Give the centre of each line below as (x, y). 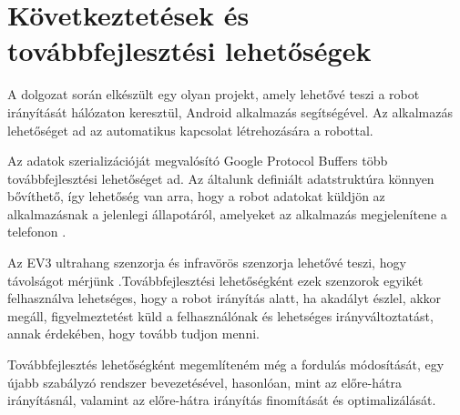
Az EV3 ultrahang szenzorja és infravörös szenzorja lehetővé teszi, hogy (207, 263)
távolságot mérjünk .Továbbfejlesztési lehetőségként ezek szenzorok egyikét (215, 280)
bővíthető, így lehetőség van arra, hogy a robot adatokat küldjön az (196, 196)
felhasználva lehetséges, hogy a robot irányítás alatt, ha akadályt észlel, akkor (225, 298)
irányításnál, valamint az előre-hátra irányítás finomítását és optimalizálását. (222, 400)
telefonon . (37, 232)
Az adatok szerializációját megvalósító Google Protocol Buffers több (198, 161)
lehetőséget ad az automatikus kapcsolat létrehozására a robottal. (190, 130)
